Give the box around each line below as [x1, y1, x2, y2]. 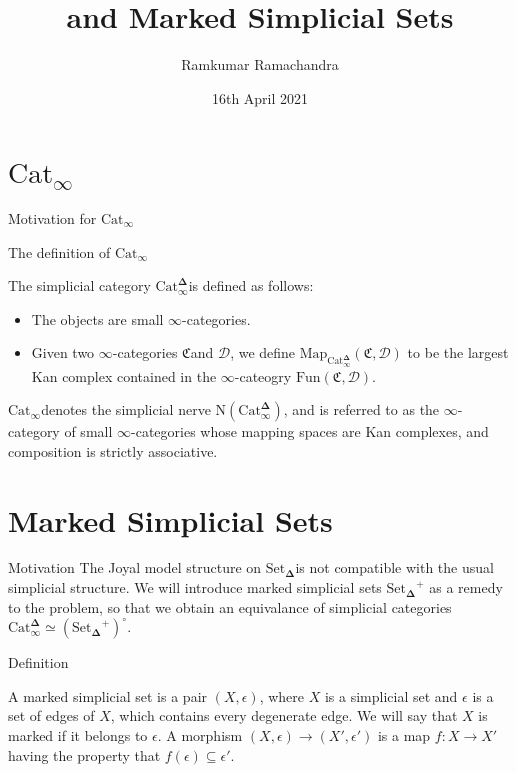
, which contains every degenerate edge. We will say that [110, 705, 458, 726]
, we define [230, 342, 296, 363]
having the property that [8, 744, 161, 765]
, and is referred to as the [283, 399, 440, 420]
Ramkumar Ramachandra [181, 54, 339, 75]
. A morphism [157, 725, 243, 746]
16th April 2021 [211, 87, 309, 108]
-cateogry [234, 365, 292, 386]
